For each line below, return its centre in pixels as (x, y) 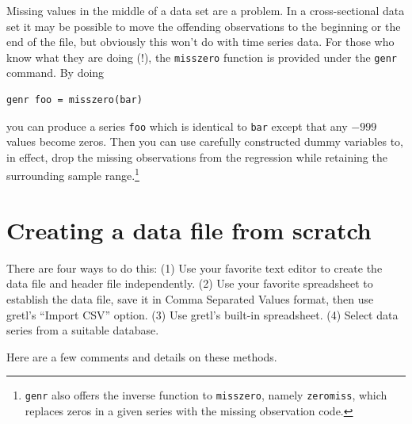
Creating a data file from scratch (189, 229)
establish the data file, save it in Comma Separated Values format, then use (190, 299)
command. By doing (55, 73)
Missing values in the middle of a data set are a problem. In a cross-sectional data (206, 10)
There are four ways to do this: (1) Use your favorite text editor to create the (195, 267)
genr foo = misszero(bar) (74, 100)
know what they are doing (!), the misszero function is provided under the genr (202, 57)
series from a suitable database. (83, 330)
